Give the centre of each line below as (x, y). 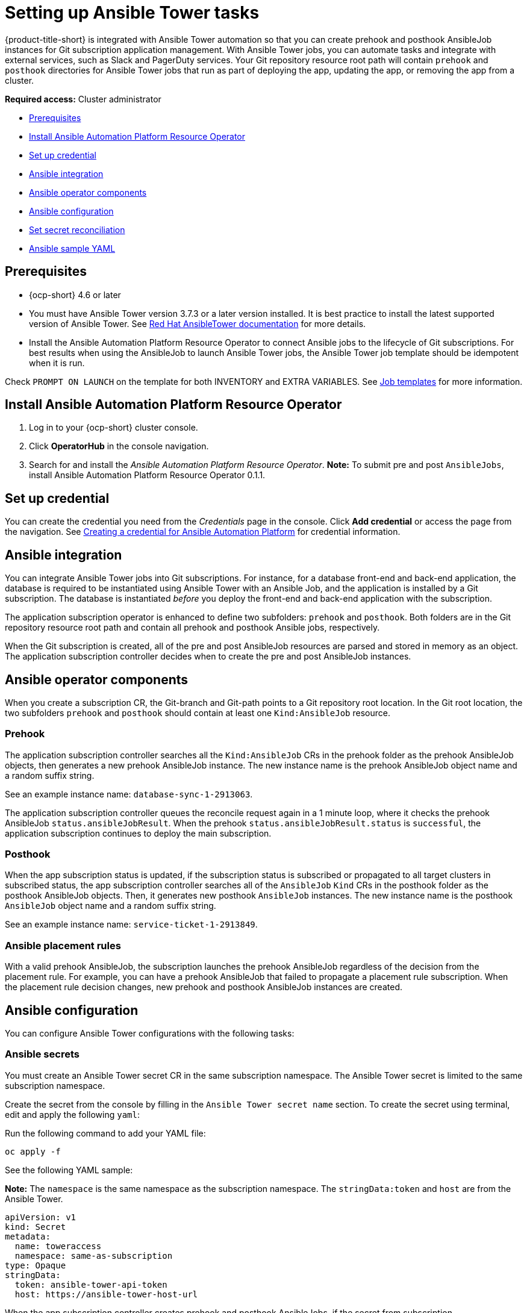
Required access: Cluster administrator (83, 99)
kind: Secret (36, 1227)
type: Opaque (36, 1265)
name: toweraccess (58, 1246)
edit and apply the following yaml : (73, 1114)
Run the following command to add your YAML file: (105, 1133)
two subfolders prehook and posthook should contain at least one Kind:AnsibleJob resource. (198, 713)
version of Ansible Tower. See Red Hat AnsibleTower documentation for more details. (198, 323)
